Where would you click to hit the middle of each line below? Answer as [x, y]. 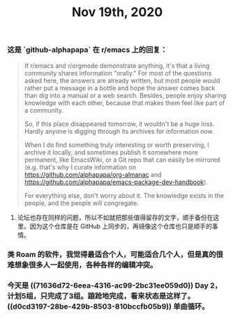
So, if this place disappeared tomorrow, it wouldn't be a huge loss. [119, 124]
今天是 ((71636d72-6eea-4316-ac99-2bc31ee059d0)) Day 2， [114, 286]
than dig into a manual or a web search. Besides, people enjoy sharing [125, 95]
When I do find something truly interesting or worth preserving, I [116, 145]
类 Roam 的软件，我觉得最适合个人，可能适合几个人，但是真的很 [115, 255]
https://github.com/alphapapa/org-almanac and [93, 174]
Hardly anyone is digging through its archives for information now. [119, 131]
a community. [44, 110]
